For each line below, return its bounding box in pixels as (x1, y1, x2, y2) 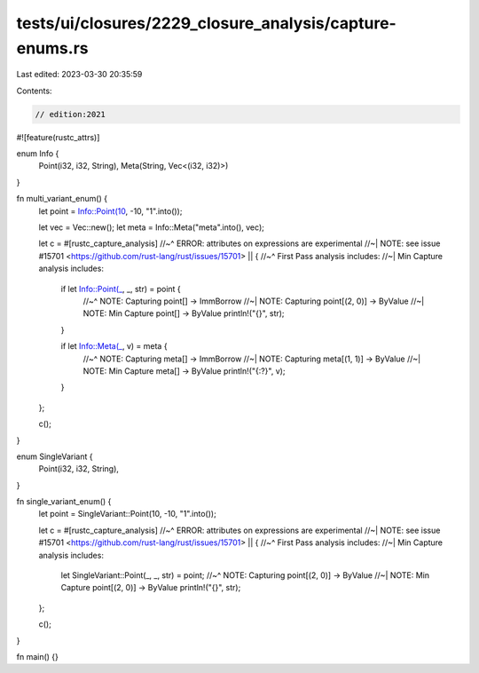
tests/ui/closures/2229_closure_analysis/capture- (16, 13, 397, 33)
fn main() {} (16, 651, 59, 661)
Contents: (16, 85, 52, 96)
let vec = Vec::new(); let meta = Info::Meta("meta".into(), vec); (38, 222, 265, 233)
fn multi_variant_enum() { (16, 194, 108, 204)
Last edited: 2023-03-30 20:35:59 (16, 69, 143, 80)
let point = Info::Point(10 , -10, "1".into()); (38, 205, 183, 217)
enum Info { (16, 148, 59, 159)
